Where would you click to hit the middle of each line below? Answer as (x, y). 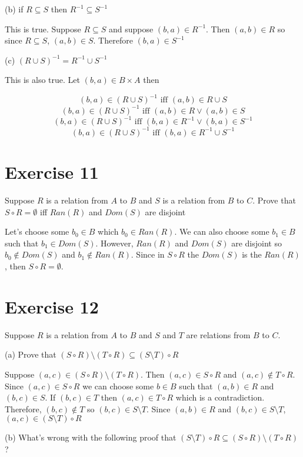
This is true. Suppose (43, 29)
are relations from (218, 334)
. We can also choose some (222, 231)
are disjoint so (257, 243)
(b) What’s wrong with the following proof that (91, 437)
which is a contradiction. (220, 397)
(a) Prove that (31, 354)
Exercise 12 (52, 306)
